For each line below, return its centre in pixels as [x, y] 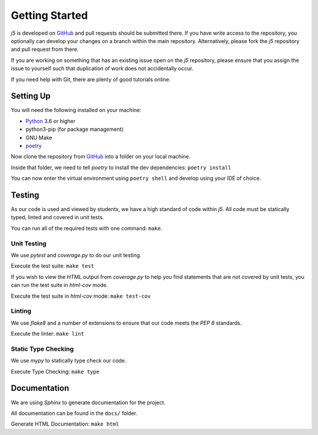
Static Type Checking [42, 349]
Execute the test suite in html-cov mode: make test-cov [81, 296]
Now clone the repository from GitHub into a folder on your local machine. [101, 157]
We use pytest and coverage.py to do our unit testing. [76, 255]
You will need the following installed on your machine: [76, 110]
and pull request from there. [45, 50]
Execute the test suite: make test [52, 266]
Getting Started [49, 15]
